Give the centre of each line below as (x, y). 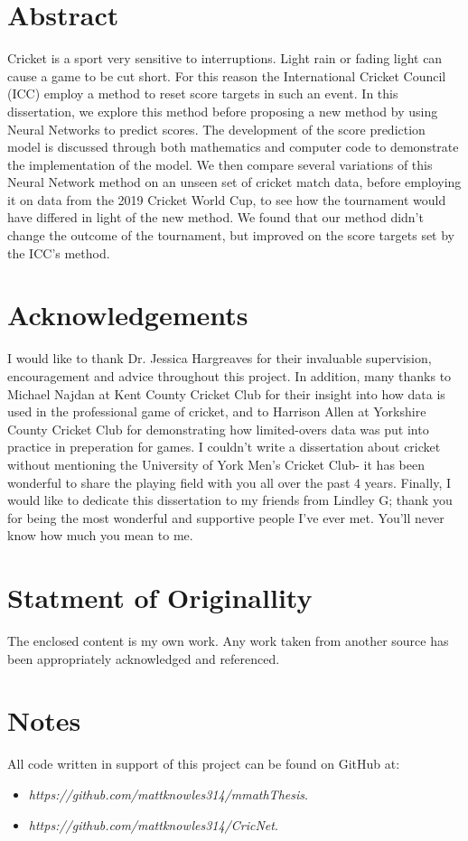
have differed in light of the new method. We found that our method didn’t (215, 217)
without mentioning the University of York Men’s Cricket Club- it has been (216, 464)
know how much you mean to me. (100, 535)
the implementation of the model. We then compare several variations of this (220, 164)
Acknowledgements (128, 315)
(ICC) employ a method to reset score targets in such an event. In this (203, 93)
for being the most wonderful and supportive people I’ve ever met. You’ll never (226, 517)
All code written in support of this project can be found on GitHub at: (204, 764)
